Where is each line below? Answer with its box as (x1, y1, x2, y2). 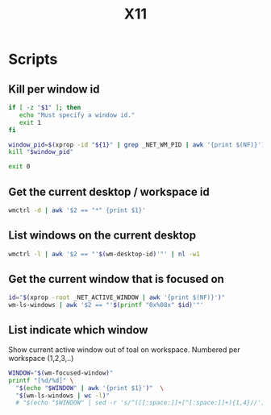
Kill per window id (8, 82, 100, 96)
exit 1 (19, 118, 42, 127)
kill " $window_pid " (8, 148, 74, 156)
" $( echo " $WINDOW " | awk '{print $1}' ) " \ (15, 384, 165, 392)
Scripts (8, 50, 58, 68)
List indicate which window (8, 323, 148, 337)
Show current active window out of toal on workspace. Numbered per (8, 344, 240, 355)
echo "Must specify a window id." (19, 110, 135, 119)
